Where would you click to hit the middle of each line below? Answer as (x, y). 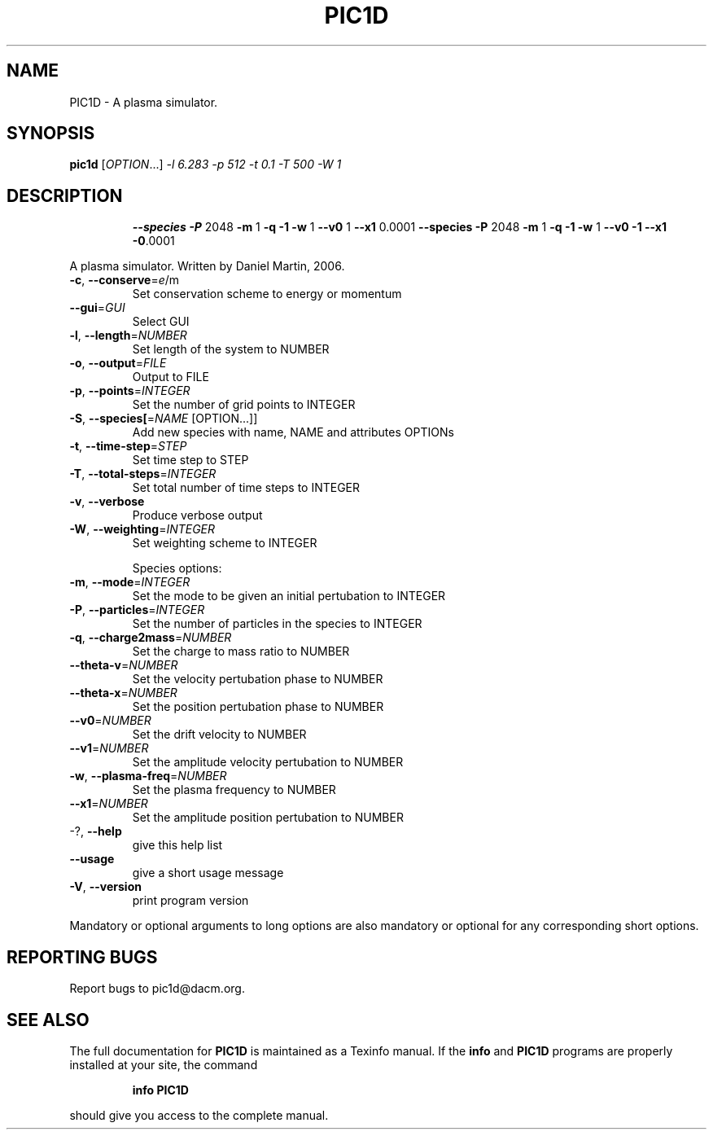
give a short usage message (208, 873)
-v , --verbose (107, 502)
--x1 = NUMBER (109, 804)
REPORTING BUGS (82, 957)
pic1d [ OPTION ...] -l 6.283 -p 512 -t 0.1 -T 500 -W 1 (206, 164)
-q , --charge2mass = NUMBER (151, 638)
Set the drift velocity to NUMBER (219, 735)
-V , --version (105, 887)
